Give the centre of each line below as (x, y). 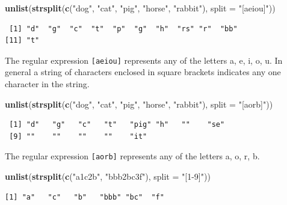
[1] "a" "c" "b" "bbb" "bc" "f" (85, 197)
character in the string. (47, 84)
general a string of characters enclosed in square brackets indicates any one (143, 72)
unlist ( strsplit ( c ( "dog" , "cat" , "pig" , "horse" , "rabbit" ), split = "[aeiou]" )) (140, 8)
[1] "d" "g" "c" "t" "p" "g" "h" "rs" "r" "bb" (123, 29)
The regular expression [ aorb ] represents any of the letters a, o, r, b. (132, 156)
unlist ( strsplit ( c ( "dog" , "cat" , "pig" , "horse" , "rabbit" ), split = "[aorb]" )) (139, 104)
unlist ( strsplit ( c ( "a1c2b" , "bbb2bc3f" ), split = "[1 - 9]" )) (108, 176)
